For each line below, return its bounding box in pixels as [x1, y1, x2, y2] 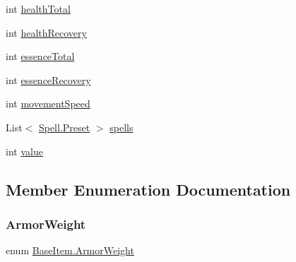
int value [6, 143, 43, 158]
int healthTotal [6, 1, 71, 16]
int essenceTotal [6, 49, 75, 64]
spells [109, 119, 134, 134]
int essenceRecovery [6, 72, 91, 87]
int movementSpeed [6, 96, 90, 111]
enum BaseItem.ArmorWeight [6, 243, 134, 258]
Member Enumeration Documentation [6, 178, 291, 200]
